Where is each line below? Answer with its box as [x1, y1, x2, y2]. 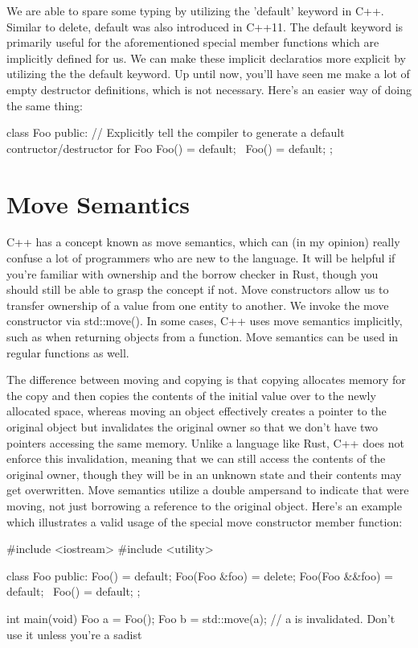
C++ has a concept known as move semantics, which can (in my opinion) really [6, 233, 400, 250]
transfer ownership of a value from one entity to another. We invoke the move [6, 296, 389, 313]
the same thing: [6, 97, 83, 114]
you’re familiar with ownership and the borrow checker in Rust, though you [6, 265, 379, 282]
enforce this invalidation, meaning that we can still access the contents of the [6, 450, 386, 467]
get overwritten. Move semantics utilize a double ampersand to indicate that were [6, 481, 409, 498]
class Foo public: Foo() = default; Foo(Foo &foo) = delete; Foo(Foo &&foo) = [6, 567, 393, 584]
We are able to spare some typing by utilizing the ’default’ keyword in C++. [6, 2, 384, 19]
